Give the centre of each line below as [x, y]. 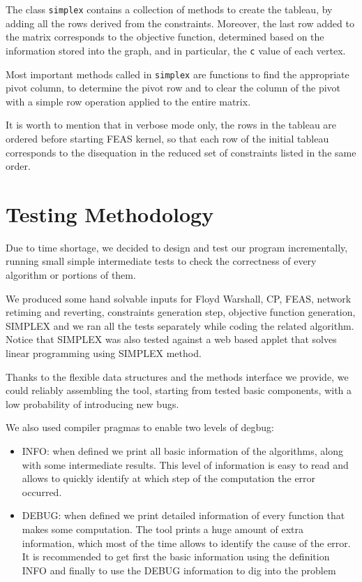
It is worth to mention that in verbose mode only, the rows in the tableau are [171, 125]
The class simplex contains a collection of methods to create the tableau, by [169, 9]
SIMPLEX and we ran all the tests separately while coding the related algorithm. [180, 325]
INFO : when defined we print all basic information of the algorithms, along [182, 450]
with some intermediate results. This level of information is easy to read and [185, 464]
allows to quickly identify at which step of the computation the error [169, 478]
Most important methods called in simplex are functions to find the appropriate [178, 74]
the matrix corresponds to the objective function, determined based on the [165, 37]
